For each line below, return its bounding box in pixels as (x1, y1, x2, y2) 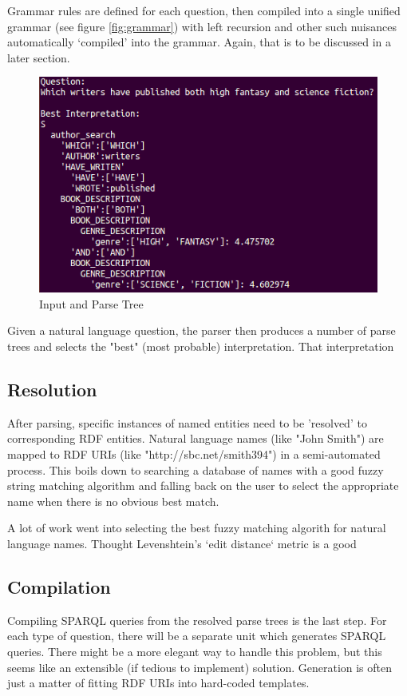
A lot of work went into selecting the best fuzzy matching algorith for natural (7, 519, 386, 536)
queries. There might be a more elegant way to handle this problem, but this (7, 642, 382, 659)
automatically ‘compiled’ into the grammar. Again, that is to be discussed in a (7, 34, 392, 50)
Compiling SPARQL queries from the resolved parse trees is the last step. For (7, 611, 387, 628)
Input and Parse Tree (39, 295, 144, 312)
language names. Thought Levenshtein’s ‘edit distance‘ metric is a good (7, 535, 357, 551)
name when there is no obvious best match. (7, 492, 219, 509)
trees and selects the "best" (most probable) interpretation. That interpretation (7, 338, 394, 355)
